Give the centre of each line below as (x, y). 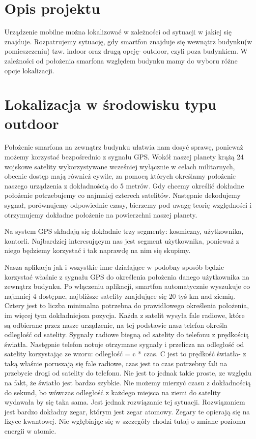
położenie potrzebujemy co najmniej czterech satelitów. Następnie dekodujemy (123, 195)
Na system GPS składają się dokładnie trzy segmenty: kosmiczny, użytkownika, (124, 231)
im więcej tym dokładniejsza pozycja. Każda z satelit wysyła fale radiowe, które (125, 315)
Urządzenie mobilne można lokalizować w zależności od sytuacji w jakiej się (118, 32)
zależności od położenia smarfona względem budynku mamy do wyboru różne (121, 60)
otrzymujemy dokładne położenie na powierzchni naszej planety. (101, 214)
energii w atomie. (30, 431)
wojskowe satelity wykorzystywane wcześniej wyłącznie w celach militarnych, (120, 166)
